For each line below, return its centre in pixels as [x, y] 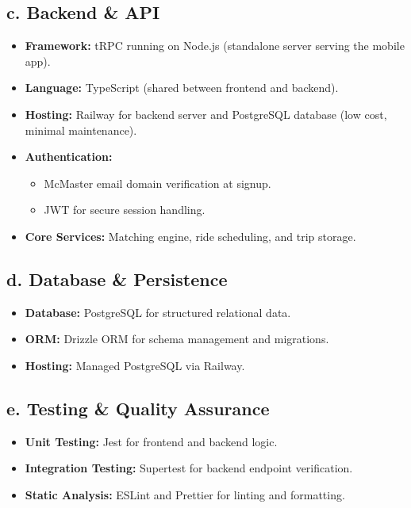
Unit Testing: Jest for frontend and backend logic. [151, 441]
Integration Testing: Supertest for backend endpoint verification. [189, 468]
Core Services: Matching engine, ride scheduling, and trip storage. [190, 236]
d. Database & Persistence [117, 279]
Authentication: [69, 157]
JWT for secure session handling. [125, 210]
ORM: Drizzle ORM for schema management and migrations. [177, 339]
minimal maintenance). [81, 130]
